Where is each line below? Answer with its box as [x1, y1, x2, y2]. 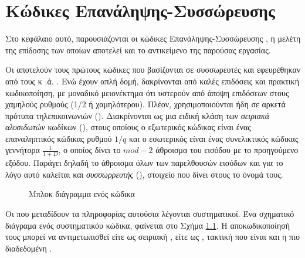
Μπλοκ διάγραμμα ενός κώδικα [29, 188, 135, 200]
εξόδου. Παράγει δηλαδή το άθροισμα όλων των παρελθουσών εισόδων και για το [5, 157, 283, 169]
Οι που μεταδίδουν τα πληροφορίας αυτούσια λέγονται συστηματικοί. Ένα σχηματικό [5, 208, 294, 220]
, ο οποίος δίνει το [58, 144, 121, 156]
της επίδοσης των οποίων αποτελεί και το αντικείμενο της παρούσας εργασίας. [5, 43, 271, 56]
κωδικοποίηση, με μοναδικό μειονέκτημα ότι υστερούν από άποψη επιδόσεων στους [5, 86, 289, 99]
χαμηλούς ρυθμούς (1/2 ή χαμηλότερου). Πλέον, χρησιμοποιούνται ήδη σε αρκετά [5, 98, 286, 110]
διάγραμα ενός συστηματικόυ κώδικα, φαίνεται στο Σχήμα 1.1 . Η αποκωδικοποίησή [5, 219, 290, 231]
